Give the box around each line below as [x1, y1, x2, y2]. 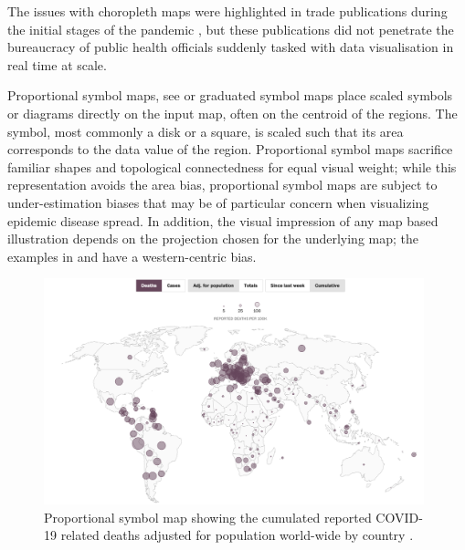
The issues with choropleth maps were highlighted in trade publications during [7, 2, 448, 20]
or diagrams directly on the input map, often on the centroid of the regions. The [7, 103, 458, 122]
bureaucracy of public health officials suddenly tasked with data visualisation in [7, 37, 454, 57]
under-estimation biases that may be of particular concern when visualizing [7, 192, 429, 212]
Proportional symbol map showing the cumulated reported [44, 507, 372, 526]
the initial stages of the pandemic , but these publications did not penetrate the [7, 19, 454, 38]
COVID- [375, 507, 423, 526]
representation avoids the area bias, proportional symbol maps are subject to [7, 175, 438, 194]
